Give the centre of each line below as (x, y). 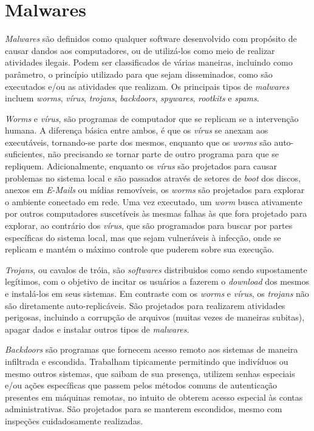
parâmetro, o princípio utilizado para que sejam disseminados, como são (139, 74)
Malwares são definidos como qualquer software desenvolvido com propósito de (151, 39)
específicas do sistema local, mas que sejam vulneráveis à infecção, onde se (143, 237)
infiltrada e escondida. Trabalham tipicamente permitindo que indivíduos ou (147, 361)
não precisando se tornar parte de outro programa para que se (163, 154)
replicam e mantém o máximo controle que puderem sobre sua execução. (140, 249)
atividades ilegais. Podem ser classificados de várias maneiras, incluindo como (149, 62)
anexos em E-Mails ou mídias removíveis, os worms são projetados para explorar (155, 190)
